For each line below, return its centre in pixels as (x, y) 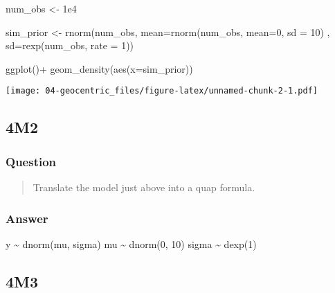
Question (31, 161)
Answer (27, 218)
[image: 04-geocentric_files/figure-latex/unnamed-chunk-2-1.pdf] (162, 91)
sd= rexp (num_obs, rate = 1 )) (70, 45)
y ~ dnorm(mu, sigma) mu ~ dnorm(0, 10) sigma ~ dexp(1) (131, 243)
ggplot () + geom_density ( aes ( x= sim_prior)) (99, 68)
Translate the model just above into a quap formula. (144, 187)
